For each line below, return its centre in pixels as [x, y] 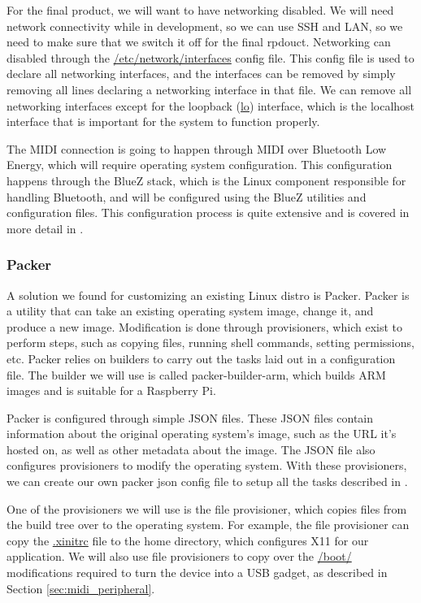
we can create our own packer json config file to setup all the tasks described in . [207, 482]
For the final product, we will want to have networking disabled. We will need [200, 10]
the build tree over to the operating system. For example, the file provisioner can [208, 525]
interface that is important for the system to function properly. [163, 121]
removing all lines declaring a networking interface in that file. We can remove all [209, 89]
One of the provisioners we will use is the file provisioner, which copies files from [207, 508]
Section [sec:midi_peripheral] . [81, 588]
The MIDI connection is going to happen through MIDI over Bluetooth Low [197, 148]
